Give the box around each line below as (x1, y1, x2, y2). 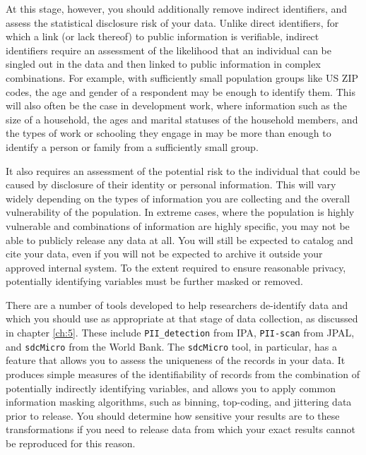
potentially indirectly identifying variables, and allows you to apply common (6, 380, 336, 395)
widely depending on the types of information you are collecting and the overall (6, 190, 350, 205)
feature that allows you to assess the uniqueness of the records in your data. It (6, 353, 346, 368)
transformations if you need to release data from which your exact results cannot (6, 422, 355, 437)
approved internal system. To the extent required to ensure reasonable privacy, (6, 260, 346, 274)
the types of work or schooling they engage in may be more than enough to (6, 126, 331, 140)
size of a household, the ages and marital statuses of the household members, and (6, 111, 358, 126)
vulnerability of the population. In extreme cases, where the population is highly (6, 205, 355, 219)
